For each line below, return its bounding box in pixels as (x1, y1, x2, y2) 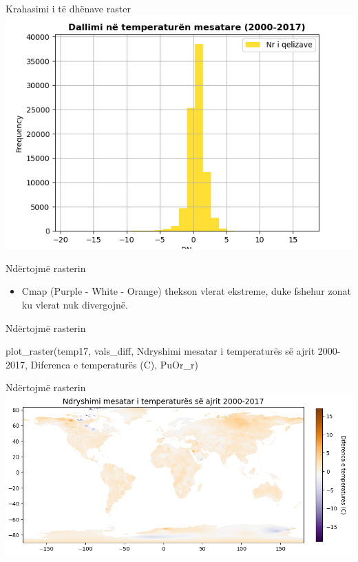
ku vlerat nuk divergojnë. (21, 297, 128, 311)
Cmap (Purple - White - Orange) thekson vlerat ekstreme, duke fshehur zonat (21, 284, 351, 298)
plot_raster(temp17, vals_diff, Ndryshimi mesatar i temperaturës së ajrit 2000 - (6, 344, 341, 358)
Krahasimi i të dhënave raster (6, 1, 131, 15)
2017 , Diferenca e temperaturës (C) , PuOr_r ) (6, 357, 198, 371)
